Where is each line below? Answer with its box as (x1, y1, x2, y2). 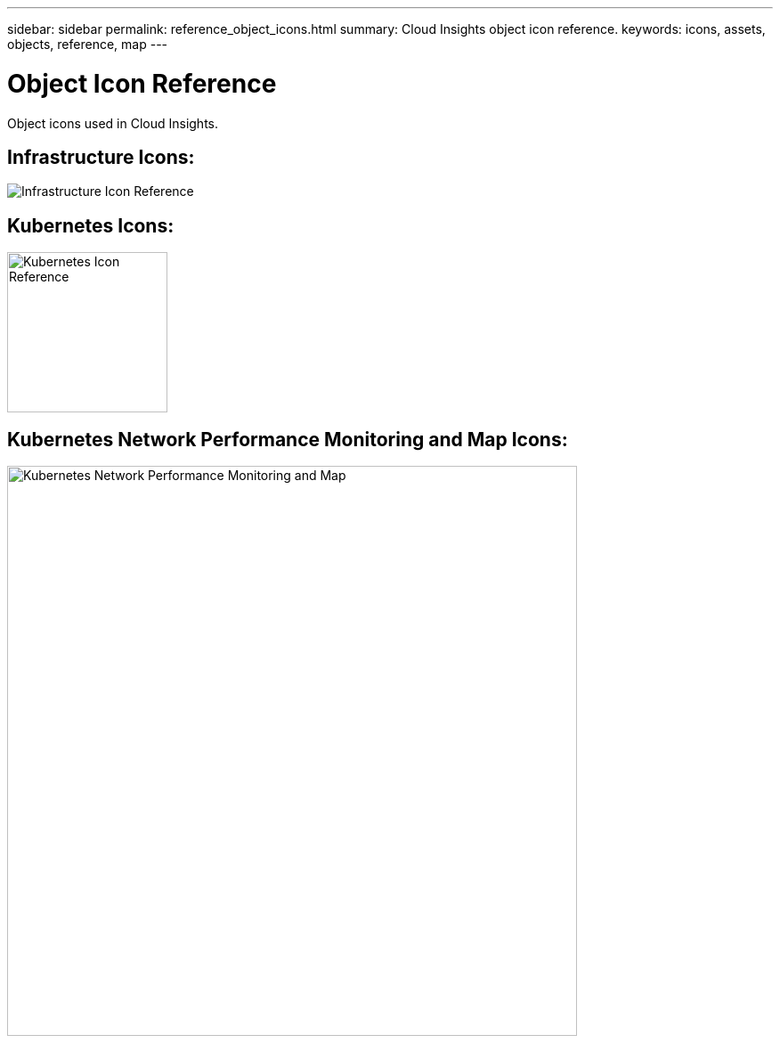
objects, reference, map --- (7, 37, 168, 52)
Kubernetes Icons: (7, 214, 175, 237)
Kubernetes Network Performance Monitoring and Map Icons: (7, 428, 568, 451)
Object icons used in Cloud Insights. (7, 115, 219, 131)
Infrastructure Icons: (7, 145, 195, 168)
